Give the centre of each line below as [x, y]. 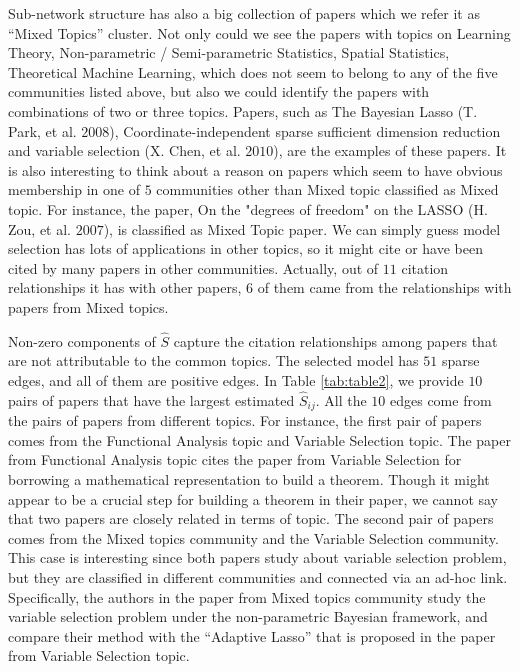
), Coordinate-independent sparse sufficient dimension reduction [305, 130]
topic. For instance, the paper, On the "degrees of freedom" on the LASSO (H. [248, 208]
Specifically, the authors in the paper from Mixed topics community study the [247, 596]
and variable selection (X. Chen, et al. [124, 150]
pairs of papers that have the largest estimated [151, 399]
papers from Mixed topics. [88, 306]
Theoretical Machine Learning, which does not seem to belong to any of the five [253, 71]
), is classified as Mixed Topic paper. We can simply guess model [302, 228]
